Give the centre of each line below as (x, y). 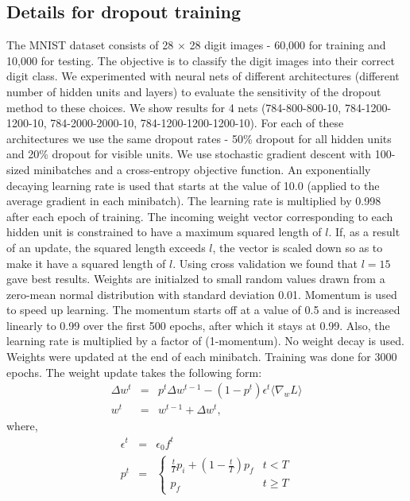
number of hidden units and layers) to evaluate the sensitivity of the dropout (194, 91)
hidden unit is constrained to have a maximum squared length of (164, 232)
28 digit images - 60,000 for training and (288, 45)
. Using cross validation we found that (265, 263)
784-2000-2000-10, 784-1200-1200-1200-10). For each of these (197, 123)
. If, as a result (364, 232)
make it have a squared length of (86, 263)
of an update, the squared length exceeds (106, 247)
